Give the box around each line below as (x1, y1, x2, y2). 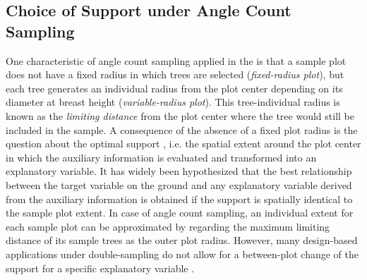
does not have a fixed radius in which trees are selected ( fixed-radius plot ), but (6, 67, 344, 82)
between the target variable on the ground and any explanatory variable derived (6, 177, 352, 192)
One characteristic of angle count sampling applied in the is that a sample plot (6, 53, 347, 68)
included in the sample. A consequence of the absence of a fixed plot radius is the (6, 122, 358, 137)
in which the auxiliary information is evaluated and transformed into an (6, 150, 317, 164)
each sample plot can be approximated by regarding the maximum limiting (6, 219, 330, 233)
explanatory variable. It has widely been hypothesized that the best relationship (6, 164, 352, 178)
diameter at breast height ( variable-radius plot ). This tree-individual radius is (6, 95, 340, 109)
